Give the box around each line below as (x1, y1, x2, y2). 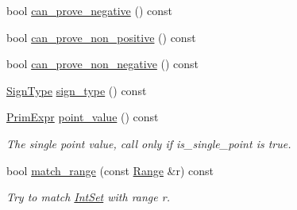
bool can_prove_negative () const (6, 2, 172, 18)
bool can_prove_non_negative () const (6, 55, 199, 72)
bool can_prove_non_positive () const (6, 29, 196, 45)
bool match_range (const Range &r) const (6, 162, 214, 178)
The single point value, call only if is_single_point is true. (6, 135, 291, 151)
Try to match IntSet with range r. (6, 189, 170, 205)
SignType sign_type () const (6, 82, 147, 98)
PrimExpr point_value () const (6, 109, 159, 125)
